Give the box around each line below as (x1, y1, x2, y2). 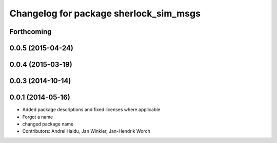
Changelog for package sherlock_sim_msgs (9, 8, 201, 19)
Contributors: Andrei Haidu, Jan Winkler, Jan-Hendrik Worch (22, 128, 151, 134)
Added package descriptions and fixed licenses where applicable (22, 106, 161, 113)
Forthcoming (9, 27, 52, 36)
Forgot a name (22, 114, 53, 120)
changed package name (22, 121, 74, 127)
